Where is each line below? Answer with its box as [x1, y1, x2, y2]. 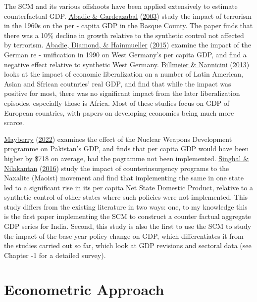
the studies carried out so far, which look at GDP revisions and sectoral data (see [4, 240, 252, 251]
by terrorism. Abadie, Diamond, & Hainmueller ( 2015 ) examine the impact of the [4, 40, 251, 50]
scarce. [4, 117, 24, 128]
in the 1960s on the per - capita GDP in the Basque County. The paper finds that [4, 20, 253, 31]
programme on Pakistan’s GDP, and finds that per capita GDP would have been [4, 143, 249, 154]
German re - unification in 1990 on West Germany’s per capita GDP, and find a [4, 49, 247, 59]
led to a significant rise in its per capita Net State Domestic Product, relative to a [4, 182, 253, 192]
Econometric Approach [4, 279, 164, 299]
